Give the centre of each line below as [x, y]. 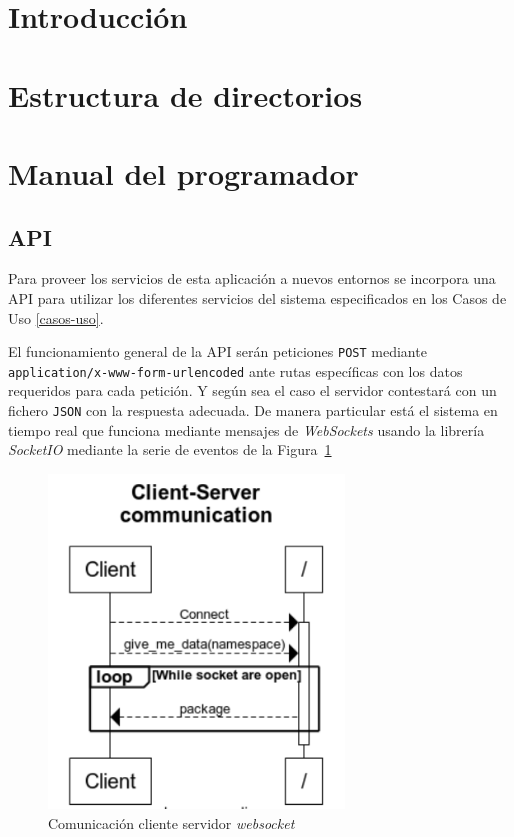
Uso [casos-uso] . [56, 317]
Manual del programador [183, 172]
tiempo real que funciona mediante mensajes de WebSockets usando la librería [246, 429]
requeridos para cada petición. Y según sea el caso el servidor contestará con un [252, 390]
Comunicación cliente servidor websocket [171, 822]
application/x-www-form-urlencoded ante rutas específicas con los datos [235, 370]
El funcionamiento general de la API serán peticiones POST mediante [217, 351]
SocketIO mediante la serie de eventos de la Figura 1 [170, 449]
